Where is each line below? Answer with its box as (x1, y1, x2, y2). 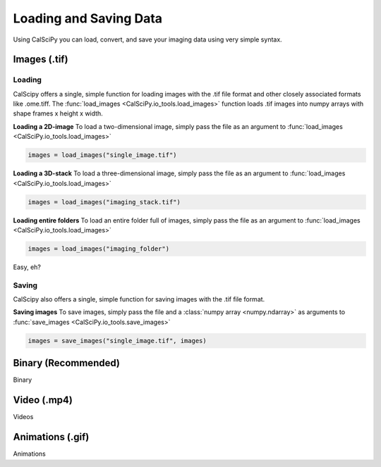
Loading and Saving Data (13, 11, 162, 26)
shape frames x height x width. (13, 109, 104, 118)
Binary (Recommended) (13, 357, 120, 369)
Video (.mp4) (13, 394, 73, 406)
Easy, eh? (13, 263, 42, 271)
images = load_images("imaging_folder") (28, 244, 169, 253)
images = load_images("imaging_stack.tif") (28, 198, 181, 206)
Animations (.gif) (13, 431, 90, 443)
